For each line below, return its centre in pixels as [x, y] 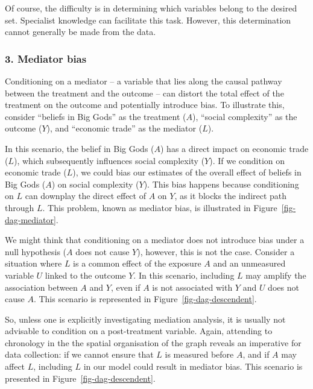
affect [15, 366]
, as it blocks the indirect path [231, 196]
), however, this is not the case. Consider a [216, 251]
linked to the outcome [85, 275]
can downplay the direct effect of [85, 196]
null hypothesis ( [36, 251]
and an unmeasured [249, 263]
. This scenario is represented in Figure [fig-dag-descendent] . [145, 299]
